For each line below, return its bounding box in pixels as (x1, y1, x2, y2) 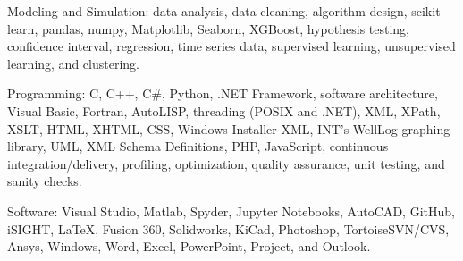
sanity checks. (7, 172, 82, 190)
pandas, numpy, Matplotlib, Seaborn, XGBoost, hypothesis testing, (41, 19, 410, 38)
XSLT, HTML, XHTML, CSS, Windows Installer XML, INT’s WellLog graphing (7, 119, 450, 138)
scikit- (411, 2, 445, 20)
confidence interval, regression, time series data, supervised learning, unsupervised (7, 37, 456, 55)
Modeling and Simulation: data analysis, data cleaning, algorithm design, (7, 2, 408, 20)
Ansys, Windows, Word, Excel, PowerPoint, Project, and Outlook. (7, 237, 371, 256)
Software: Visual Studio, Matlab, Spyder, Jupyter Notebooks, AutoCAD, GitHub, (7, 201, 455, 220)
